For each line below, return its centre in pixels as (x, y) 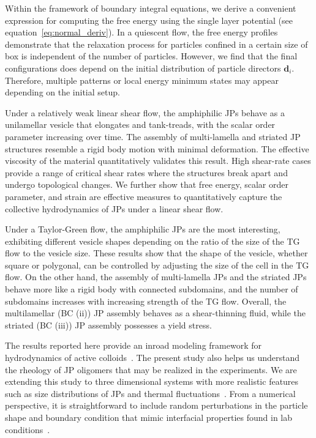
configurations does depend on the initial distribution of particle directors (143, 68)
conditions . (28, 429)
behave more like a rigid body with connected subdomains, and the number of (152, 289)
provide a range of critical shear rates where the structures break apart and (146, 172)
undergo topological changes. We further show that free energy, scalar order (147, 184)
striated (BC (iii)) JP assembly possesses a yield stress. (108, 325)
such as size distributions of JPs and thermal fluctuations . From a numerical (150, 393)
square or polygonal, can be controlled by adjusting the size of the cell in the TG (157, 265)
